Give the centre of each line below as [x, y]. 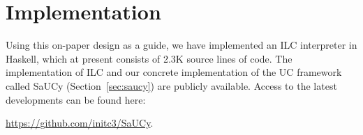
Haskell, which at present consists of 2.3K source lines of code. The [149, 58]
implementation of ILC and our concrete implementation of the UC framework [174, 72]
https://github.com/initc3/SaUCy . [80, 123]
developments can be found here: [76, 99]
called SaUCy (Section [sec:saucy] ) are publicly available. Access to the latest [171, 85]
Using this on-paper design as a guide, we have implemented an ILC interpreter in [181, 45]
